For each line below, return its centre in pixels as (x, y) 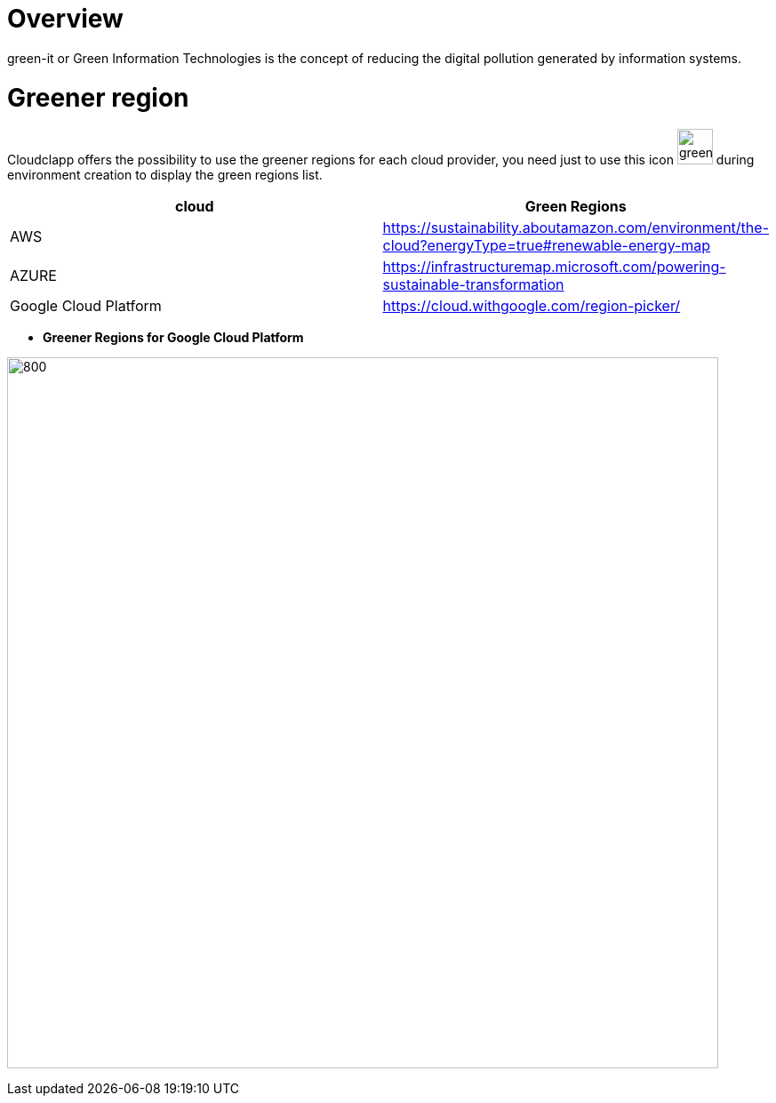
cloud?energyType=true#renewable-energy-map (547, 246)
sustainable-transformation (473, 285)
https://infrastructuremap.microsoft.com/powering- (554, 267)
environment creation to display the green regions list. (165, 175)
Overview (65, 19)
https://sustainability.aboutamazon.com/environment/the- (576, 228)
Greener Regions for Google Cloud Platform (173, 338)
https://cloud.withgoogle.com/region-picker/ (532, 306)
